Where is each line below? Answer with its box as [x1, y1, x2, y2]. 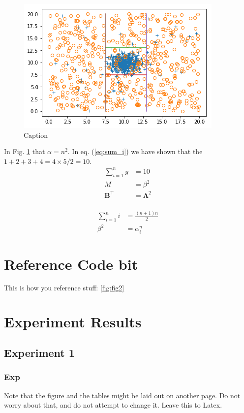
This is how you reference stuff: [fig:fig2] [4, 282, 124, 292]
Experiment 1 [4, 345, 75, 360]
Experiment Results [4, 311, 142, 331]
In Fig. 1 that [4, 146, 45, 157]
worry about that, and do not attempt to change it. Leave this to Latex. [4, 400, 222, 410]
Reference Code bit [4, 254, 138, 274]
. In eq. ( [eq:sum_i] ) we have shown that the [67, 146, 203, 157]
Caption [24, 129, 48, 140]
